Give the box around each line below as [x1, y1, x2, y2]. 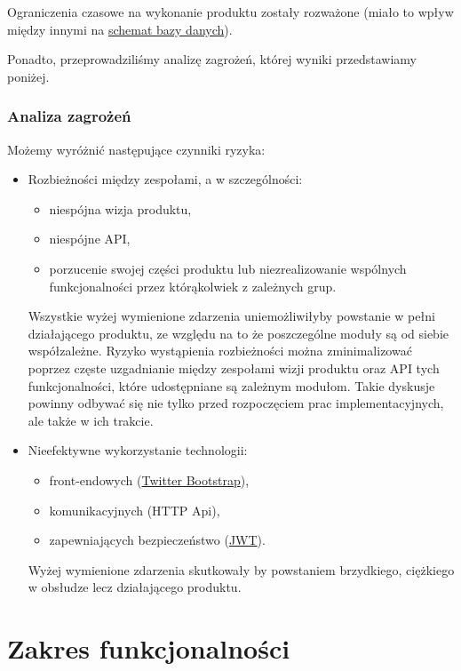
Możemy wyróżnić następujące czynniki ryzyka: [7, 140, 266, 158]
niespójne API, [49, 229, 131, 248]
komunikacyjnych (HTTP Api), [49, 500, 220, 519]
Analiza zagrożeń [7, 105, 131, 127]
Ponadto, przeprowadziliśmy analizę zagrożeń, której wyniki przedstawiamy [7, 50, 417, 68]
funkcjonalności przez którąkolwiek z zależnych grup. [49, 276, 337, 295]
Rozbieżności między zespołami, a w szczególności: [28, 170, 303, 188]
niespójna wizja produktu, [49, 199, 192, 218]
